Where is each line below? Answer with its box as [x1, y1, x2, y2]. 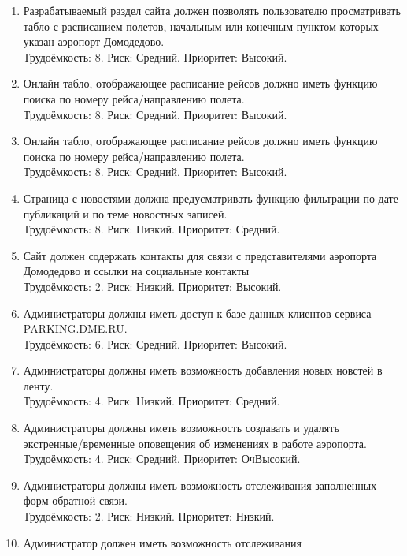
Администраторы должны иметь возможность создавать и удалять [23, 420, 339, 436]
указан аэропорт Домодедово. [23, 33, 165, 50]
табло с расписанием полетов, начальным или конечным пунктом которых [23, 17, 379, 34]
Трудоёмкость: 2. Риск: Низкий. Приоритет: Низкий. [23, 508, 275, 524]
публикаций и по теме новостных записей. [23, 205, 228, 222]
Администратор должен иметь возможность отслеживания [23, 534, 302, 550]
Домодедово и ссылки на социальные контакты [23, 263, 250, 279]
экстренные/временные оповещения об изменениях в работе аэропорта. [23, 435, 367, 451]
